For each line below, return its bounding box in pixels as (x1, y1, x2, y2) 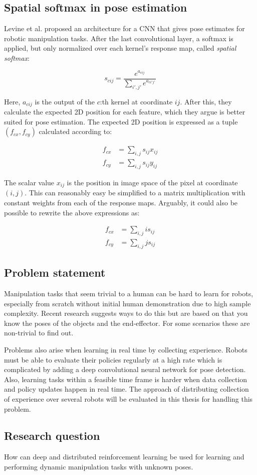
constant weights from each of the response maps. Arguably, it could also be (4, 197, 238, 207)
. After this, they (180, 96, 232, 106)
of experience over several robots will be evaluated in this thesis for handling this (4, 393, 253, 404)
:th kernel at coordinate (100, 96, 173, 106)
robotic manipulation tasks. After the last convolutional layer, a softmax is (4, 33, 233, 43)
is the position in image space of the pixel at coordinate (67, 177, 238, 187)
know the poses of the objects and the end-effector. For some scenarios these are (4, 317, 250, 328)
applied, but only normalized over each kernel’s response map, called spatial (4, 43, 236, 53)
